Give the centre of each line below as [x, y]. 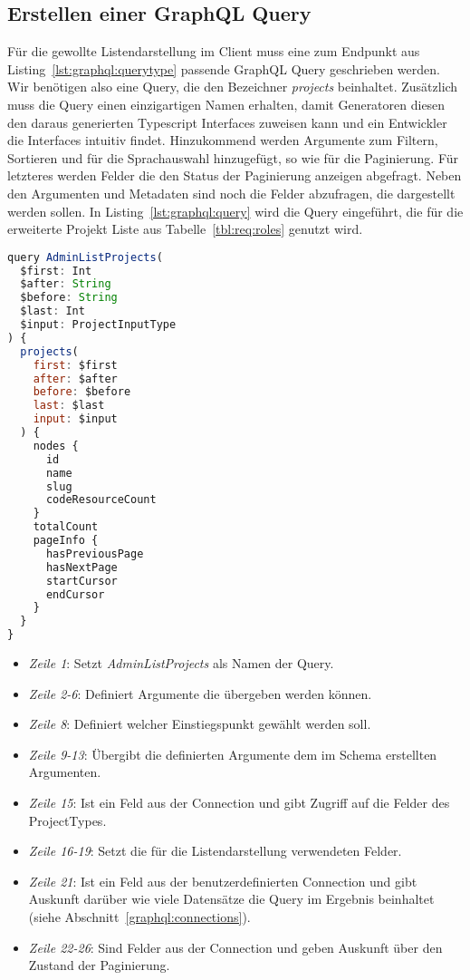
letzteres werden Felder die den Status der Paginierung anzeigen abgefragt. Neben [235, 175]
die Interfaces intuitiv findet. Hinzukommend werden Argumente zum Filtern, [223, 140]
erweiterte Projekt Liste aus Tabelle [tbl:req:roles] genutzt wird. [185, 229]
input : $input [75, 419]
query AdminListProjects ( [85, 257]
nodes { [56, 446]
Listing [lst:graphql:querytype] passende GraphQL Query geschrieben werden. [224, 68]
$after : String [66, 284]
